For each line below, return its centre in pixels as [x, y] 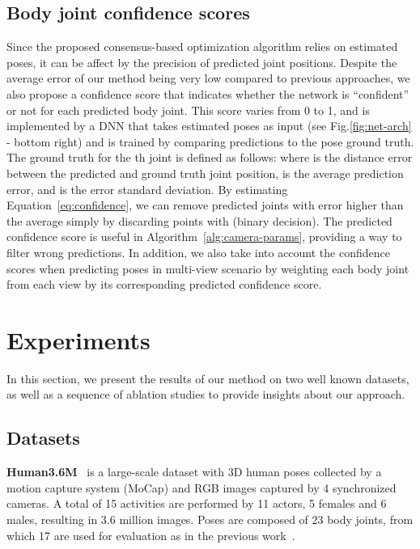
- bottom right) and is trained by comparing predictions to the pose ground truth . [210, 141]
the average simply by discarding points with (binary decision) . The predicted [199, 220]
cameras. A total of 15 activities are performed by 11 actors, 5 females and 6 [197, 503]
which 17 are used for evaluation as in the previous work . [151, 535]
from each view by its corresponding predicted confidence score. [164, 284]
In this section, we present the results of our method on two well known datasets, [208, 378]
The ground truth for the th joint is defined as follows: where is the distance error [210, 157]
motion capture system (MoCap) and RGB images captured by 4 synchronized [202, 487]
